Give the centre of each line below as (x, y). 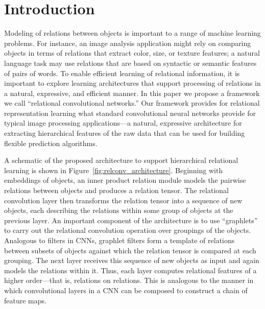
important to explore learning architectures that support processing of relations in (132, 83)
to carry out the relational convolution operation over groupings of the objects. (128, 230)
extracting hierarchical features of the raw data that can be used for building (125, 133)
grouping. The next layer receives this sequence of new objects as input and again (132, 260)
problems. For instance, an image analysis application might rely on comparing (128, 43)
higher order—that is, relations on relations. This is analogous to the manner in (129, 280)
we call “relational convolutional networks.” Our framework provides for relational (132, 103)
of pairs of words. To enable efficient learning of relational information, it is (122, 73)
